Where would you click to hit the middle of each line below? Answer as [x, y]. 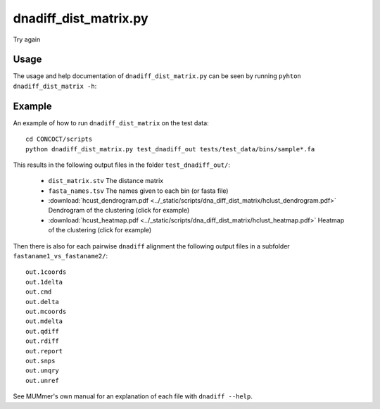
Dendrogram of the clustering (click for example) [119, 210]
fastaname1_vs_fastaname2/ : [61, 256]
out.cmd [39, 292]
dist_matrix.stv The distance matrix [106, 181]
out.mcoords [46, 312]
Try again [27, 39]
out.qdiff [42, 331]
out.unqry [42, 371]
